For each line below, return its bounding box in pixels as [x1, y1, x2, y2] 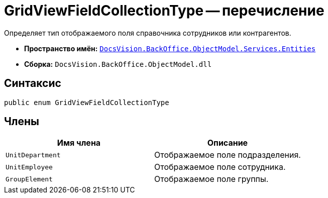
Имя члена [57, 138, 101, 148]
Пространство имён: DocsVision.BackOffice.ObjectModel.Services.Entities [24, 44, 316, 53]
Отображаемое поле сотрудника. [154, 162, 286, 172]
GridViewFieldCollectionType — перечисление [4, 2, 324, 19]
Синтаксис [4, 77, 61, 90]
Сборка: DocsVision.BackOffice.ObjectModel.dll [24, 59, 212, 68]
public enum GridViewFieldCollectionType [4, 98, 169, 107]
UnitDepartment [6, 151, 61, 159]
